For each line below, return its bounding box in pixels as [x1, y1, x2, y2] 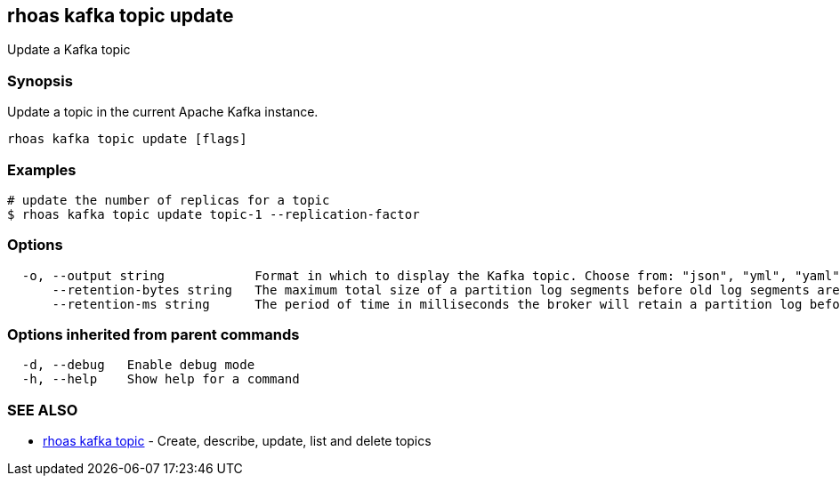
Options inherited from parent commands [7, 326, 300, 344]
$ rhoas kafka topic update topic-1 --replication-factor [7, 206, 420, 221]
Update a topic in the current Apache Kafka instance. [7, 104, 319, 120]
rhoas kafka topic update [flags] [7, 132, 247, 147]
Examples [7, 160, 77, 179]
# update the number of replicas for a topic [7, 192, 330, 207]
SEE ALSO [7, 400, 78, 419]
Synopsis [7, 71, 73, 90]
